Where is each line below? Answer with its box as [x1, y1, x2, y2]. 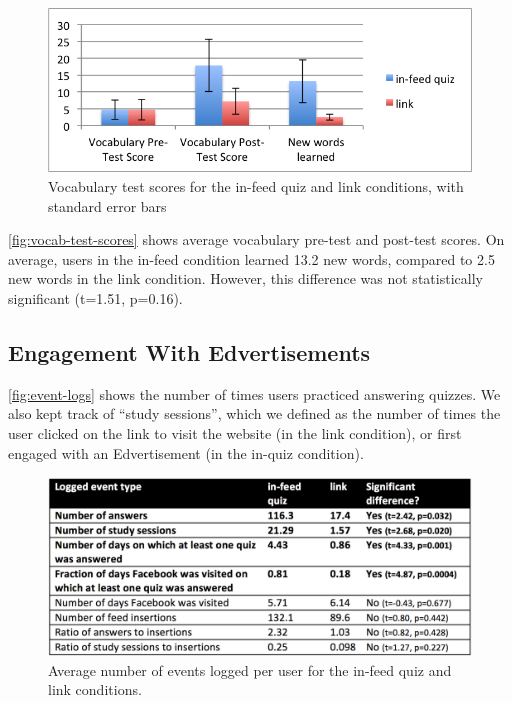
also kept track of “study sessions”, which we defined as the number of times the [8, 403, 501, 424]
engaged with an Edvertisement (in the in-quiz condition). [8, 442, 364, 463]
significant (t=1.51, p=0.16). [8, 287, 183, 308]
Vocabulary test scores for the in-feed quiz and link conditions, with [48, 175, 464, 196]
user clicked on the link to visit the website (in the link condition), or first [8, 422, 462, 443]
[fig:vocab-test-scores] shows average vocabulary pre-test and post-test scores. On [8, 229, 505, 250]
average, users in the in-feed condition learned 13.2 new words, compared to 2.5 [8, 248, 495, 269]
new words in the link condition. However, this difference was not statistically [8, 268, 483, 289]
